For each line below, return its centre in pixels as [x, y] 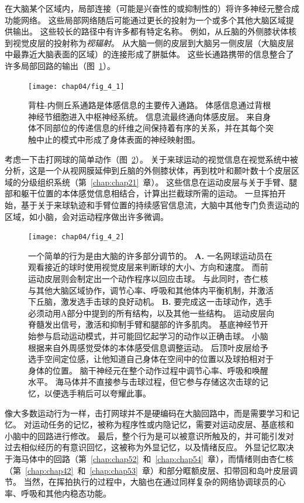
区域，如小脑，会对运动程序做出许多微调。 [87, 216]
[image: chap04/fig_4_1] [76, 86]
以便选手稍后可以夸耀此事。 [97, 393]
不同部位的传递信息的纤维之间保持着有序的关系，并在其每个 [151, 128]
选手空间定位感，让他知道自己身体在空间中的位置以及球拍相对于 [151, 359]
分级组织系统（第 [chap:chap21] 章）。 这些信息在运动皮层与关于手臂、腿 [159, 182]
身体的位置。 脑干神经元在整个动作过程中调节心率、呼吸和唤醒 [148, 370]
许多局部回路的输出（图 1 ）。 [60, 65]
